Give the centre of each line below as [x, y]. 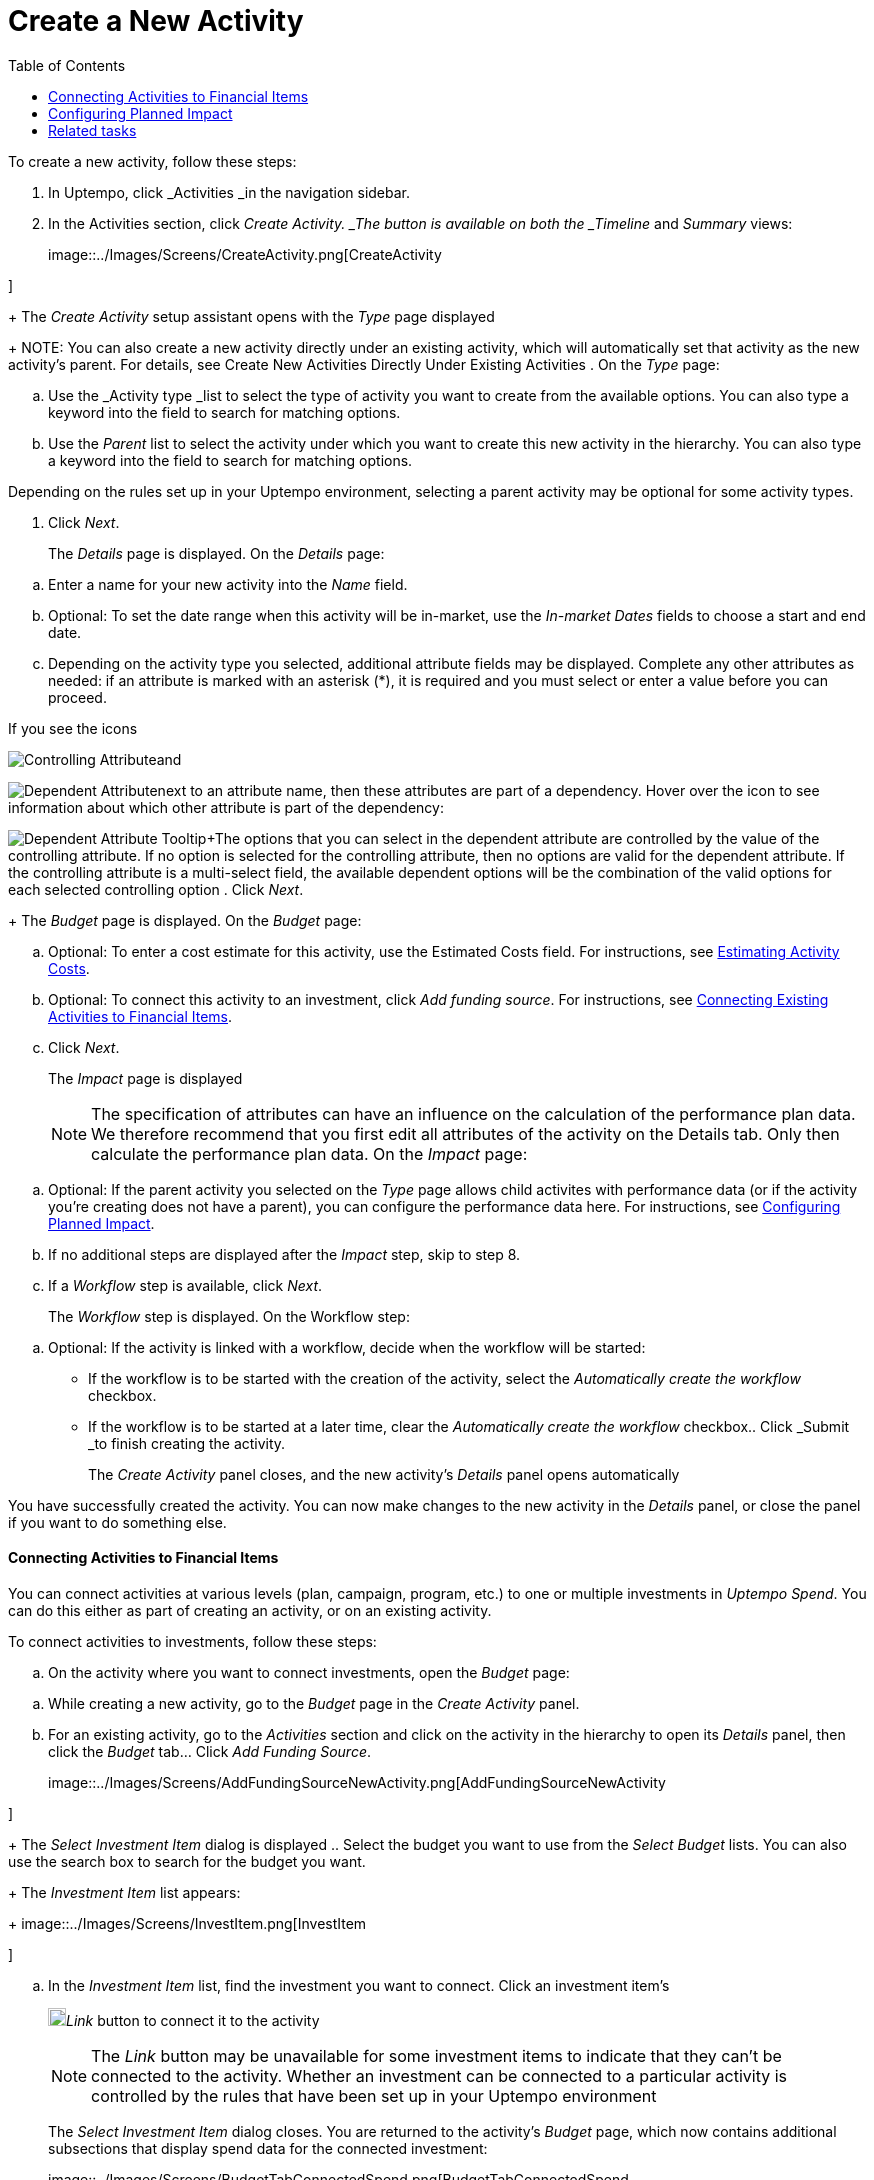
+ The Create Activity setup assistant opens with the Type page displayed [251, 316]
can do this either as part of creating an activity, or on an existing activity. [250, 1610]
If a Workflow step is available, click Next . [185, 1285]
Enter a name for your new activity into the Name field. [228, 584]
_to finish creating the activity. [187, 1443]
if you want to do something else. [117, 1522]
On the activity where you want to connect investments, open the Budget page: [309, 1672]
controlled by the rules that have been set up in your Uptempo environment [374, 2095]
